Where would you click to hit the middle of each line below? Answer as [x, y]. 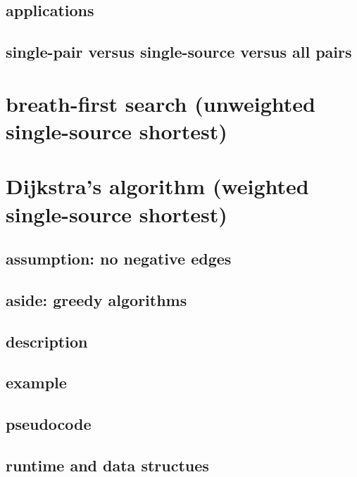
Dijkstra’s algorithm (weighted [157, 186]
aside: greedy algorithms [96, 299]
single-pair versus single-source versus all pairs [179, 52]
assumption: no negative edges [119, 259]
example [36, 382]
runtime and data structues [107, 465]
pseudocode [49, 424]
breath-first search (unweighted [161, 103]
